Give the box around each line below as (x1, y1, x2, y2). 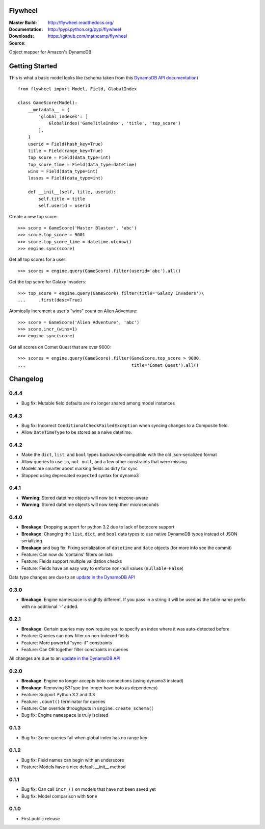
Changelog (9, 375, 44, 383)
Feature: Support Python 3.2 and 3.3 (21, 692, 95, 698)
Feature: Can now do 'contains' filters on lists (21, 552, 113, 557)
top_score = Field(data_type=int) (27, 155, 111, 160)
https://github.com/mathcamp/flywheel (48, 33, 127, 39)
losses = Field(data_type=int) (27, 176, 104, 181)
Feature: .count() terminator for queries (21, 699, 106, 704)
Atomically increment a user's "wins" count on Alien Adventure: (9, 308, 137, 314)
